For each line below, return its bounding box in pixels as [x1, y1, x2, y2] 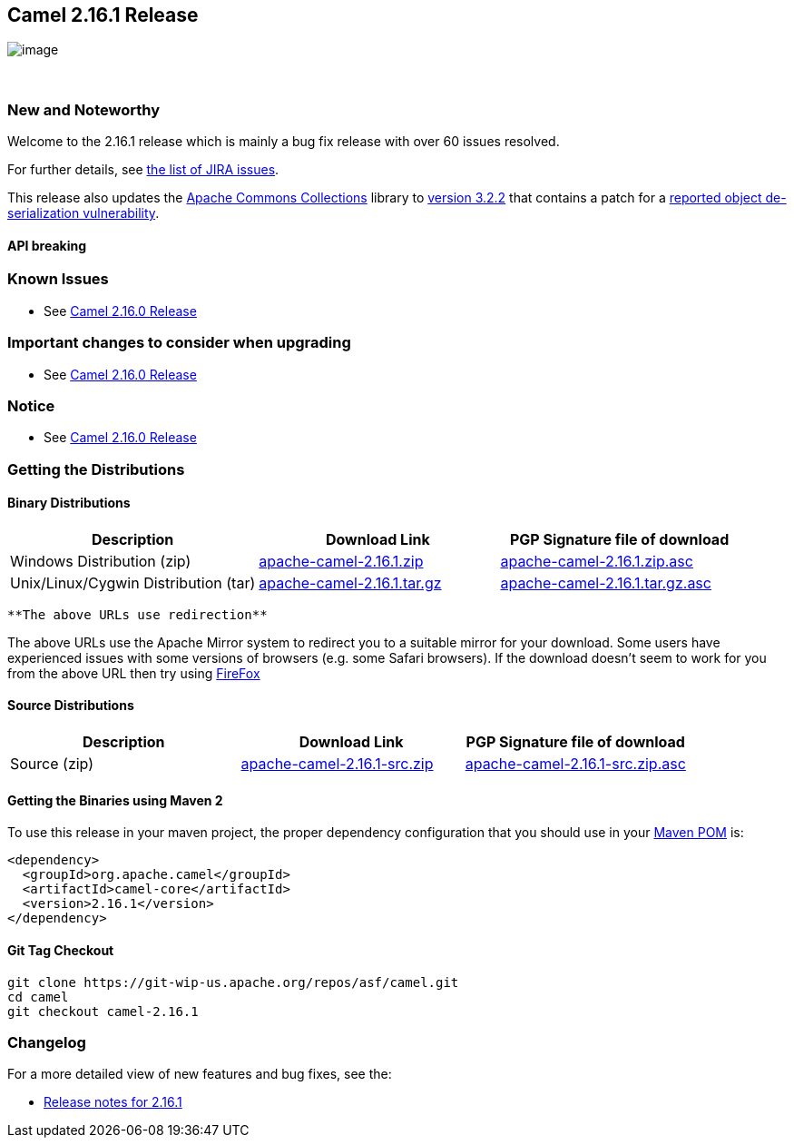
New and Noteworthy [7, 100, 160, 119]
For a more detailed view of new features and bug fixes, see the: [7, 1066, 392, 1082]
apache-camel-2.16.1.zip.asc [500, 551, 693, 570]
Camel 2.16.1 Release [7, 4, 199, 26]
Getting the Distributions [7, 459, 185, 479]
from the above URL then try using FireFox [7, 665, 260, 681]
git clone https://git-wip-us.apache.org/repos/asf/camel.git [7, 974, 459, 990]
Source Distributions [7, 697, 134, 714]
